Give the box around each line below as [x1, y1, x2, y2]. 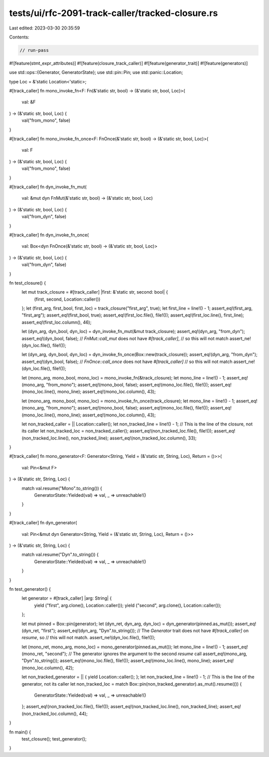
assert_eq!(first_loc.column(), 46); [21, 319, 92, 325]
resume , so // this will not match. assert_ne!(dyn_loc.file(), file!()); [21, 635, 155, 641]
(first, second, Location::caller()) [34, 296, 101, 302]
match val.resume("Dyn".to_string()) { [21, 552, 99, 558]
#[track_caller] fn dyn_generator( [9, 520, 77, 526]
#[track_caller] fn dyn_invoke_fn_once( [9, 232, 89, 238]
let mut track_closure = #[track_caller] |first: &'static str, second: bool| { [21, 289, 168, 295]
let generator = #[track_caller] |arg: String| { [21, 595, 112, 601]
